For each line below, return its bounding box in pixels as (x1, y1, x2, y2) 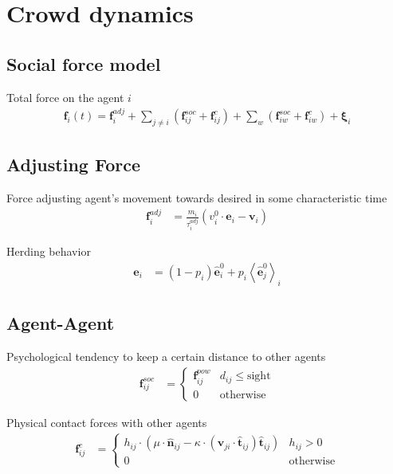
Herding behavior (6, 243, 91, 260)
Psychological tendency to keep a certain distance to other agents (6, 347, 326, 364)
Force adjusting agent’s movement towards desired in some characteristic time (6, 190, 387, 206)
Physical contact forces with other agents (6, 413, 207, 430)
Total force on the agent (6, 88, 124, 105)
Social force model (6, 51, 161, 76)
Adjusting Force (6, 152, 140, 177)
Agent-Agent (6, 311, 115, 335)
